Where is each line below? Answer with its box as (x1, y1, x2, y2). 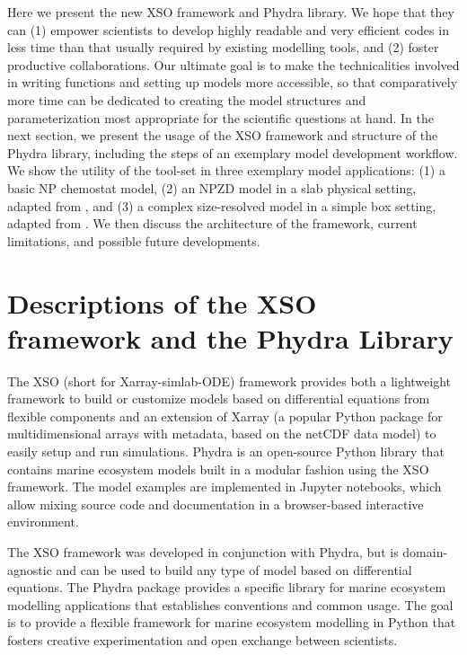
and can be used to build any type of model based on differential (56, 560, 412, 579)
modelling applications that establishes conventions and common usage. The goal (7, 595, 454, 614)
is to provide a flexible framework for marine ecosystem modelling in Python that (7, 613, 456, 632)
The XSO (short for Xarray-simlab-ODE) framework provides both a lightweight (7, 371, 452, 390)
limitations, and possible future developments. (7, 231, 260, 250)
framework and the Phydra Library (7, 319, 454, 356)
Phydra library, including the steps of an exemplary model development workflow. (7, 143, 458, 162)
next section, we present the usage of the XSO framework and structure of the (7, 126, 438, 145)
